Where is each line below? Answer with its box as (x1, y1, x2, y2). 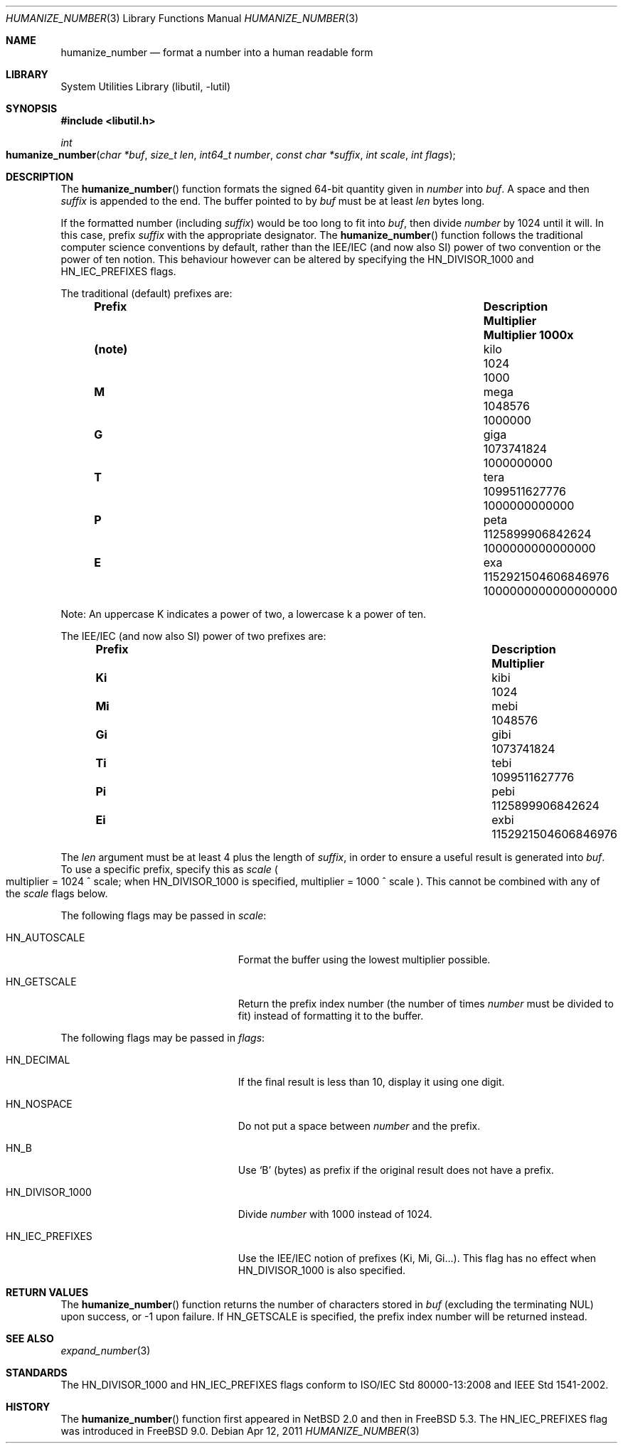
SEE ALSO (6, 1332, 54, 1344)
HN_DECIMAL (6, 1054, 70, 1066)
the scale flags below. (6, 887, 108, 899)
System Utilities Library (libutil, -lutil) (60, 80, 231, 92)
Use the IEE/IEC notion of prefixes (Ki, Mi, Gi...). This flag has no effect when (238, 1252, 597, 1264)
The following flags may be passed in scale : (60, 909, 267, 921)
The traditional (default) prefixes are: (60, 287, 233, 299)
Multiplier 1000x (483, 328, 574, 342)
